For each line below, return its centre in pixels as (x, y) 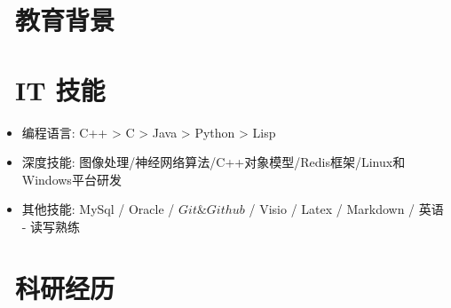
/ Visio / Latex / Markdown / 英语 (346, 209)
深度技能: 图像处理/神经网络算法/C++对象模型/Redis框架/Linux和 (214, 162)
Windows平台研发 (71, 179)
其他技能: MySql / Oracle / (98, 209)
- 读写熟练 (51, 226)
